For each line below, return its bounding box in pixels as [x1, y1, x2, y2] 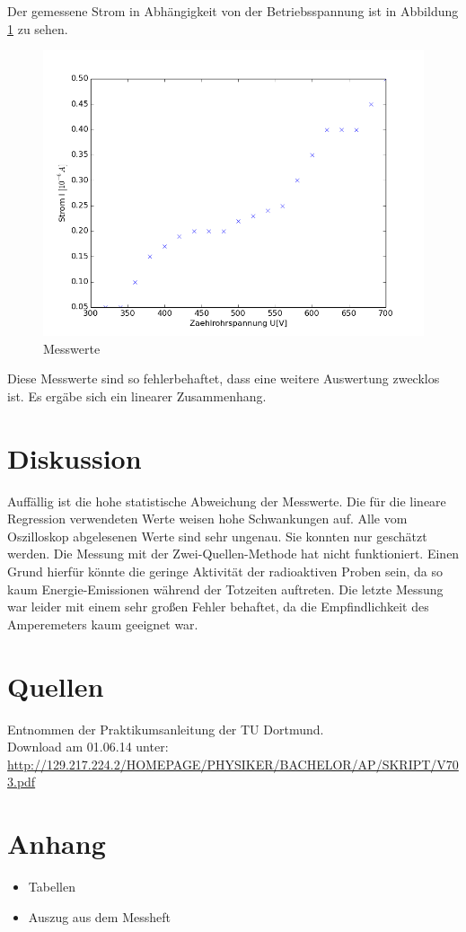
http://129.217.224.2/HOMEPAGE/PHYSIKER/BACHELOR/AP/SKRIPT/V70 [7, 754, 459, 773]
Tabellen [28, 877, 75, 896]
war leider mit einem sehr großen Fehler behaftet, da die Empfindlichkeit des [7, 597, 429, 616]
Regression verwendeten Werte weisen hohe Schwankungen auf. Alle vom [7, 509, 408, 528]
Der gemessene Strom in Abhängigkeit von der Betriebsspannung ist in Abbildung [7, 2, 459, 20]
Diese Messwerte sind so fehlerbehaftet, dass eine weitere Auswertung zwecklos [7, 369, 440, 388]
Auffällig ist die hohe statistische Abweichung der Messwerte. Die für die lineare [7, 491, 446, 510]
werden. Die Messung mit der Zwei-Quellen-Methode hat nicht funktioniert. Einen [7, 544, 460, 563]
